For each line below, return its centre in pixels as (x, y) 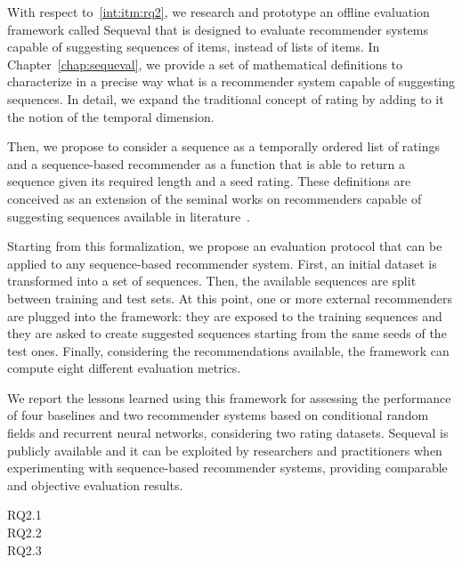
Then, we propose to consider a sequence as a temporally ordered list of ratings (223, 146)
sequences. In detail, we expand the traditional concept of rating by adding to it (226, 98)
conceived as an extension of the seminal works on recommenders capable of (215, 198)
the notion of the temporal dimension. (111, 116)
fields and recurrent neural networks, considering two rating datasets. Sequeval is (228, 433)
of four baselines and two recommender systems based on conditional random (218, 415)
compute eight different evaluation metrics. (124, 368)
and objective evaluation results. (95, 484)
